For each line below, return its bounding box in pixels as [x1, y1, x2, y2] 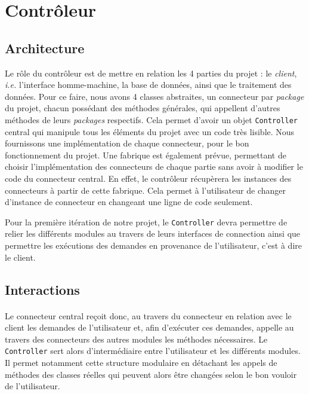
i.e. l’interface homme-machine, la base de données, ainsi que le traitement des [5, 78, 292, 91]
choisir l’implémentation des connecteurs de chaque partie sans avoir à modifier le [5, 160, 303, 173]
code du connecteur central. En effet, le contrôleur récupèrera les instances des [5, 172, 292, 184]
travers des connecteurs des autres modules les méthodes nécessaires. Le [5, 332, 268, 345]
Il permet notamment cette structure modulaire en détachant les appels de [5, 356, 277, 369]
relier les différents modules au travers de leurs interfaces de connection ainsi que [5, 227, 301, 240]
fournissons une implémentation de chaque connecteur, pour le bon [5, 137, 249, 149]
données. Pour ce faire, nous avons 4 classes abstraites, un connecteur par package [5, 90, 304, 102]
